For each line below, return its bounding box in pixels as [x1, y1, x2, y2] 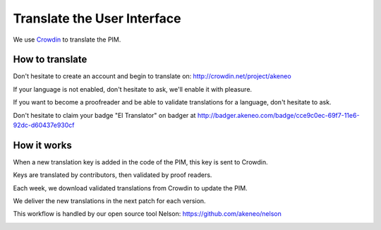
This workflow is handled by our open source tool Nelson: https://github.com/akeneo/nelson [13, 210, 282, 218]
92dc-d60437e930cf [13, 121, 75, 130]
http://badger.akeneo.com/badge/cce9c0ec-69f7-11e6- [197, 111, 360, 119]
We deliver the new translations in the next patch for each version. [13, 197, 206, 205]
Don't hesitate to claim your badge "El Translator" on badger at [13, 111, 196, 119]
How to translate [13, 54, 87, 66]
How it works [13, 139, 72, 151]
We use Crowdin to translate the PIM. [13, 35, 121, 44]
